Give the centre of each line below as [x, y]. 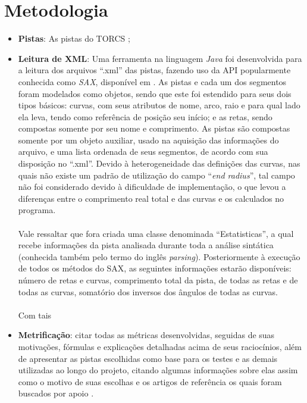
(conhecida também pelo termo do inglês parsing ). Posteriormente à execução [159, 256]
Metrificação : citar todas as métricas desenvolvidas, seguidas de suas [146, 335]
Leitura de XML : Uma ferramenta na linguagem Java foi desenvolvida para [160, 58]
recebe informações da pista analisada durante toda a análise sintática [146, 245]
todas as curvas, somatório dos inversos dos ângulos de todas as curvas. [148, 291]
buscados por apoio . [56, 393]
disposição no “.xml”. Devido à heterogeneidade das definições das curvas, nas [159, 163]
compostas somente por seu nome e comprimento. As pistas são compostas [154, 128]
